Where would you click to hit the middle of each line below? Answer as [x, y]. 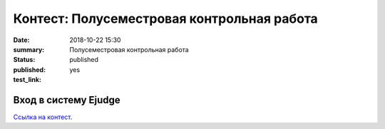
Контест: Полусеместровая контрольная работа [166, 19]
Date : [21, 40]
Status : [24, 60]
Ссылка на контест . [43, 117]
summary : [29, 49]
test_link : [27, 80]
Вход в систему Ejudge [67, 100]
